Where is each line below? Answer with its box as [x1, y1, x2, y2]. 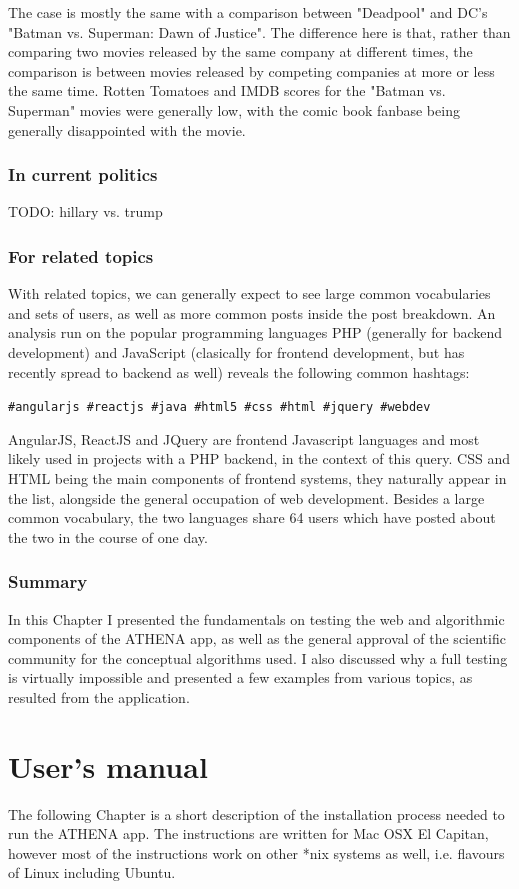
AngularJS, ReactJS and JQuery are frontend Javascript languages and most [8, 428, 480, 449]
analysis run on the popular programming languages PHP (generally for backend [8, 322, 503, 343]
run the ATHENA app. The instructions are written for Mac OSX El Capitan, [8, 823, 489, 844]
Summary [8, 569, 88, 594]
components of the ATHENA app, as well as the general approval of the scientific [8, 628, 506, 649]
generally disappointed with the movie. [8, 119, 246, 140]
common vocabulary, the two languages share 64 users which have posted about [8, 507, 496, 528]
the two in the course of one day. [8, 526, 208, 547]
